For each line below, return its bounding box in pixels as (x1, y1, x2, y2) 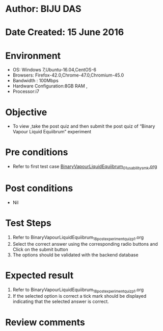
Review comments (5, 316, 85, 328)
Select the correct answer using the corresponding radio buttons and (12, 241, 158, 247)
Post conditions (5, 182, 73, 194)
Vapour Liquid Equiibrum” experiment (12, 129, 92, 135)
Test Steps (5, 218, 52, 229)
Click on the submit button (12, 246, 68, 252)
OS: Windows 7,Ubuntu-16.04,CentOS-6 (12, 67, 97, 73)
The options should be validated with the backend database (12, 251, 139, 258)
